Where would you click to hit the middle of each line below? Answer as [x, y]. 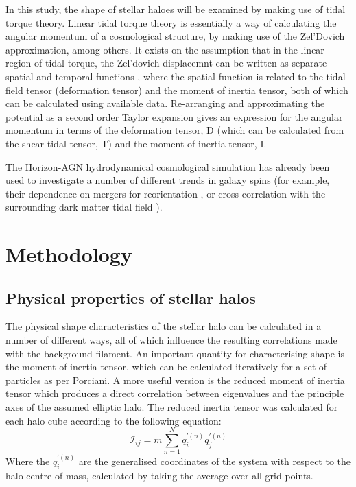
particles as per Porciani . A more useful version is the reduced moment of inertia [175, 380]
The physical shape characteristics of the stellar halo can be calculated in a [164, 326]
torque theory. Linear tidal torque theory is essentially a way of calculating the [171, 22]
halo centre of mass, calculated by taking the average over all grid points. [159, 475]
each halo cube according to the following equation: [114, 420]
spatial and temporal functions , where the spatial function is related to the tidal [176, 76]
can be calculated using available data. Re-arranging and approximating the [165, 103]
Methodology [69, 254]
